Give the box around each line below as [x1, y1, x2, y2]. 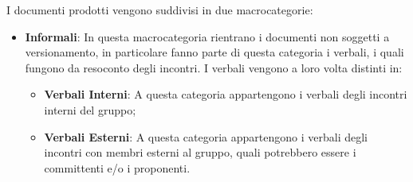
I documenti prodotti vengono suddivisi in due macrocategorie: [6, 2, 313, 17]
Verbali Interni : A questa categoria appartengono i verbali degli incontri [44, 86, 407, 103]
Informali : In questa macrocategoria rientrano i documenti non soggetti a [25, 28, 390, 45]
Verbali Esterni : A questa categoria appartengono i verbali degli [44, 128, 368, 145]
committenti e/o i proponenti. [44, 159, 191, 176]
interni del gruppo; [44, 101, 136, 118]
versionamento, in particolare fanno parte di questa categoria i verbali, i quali [25, 44, 404, 60]
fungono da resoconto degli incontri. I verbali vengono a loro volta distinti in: [25, 59, 403, 76]
